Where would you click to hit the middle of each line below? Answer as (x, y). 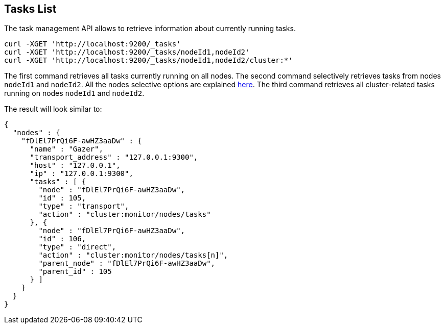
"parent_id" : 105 (75, 272)
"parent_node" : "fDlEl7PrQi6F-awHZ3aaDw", (127, 263)
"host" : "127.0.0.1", (75, 166)
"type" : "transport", (84, 206)
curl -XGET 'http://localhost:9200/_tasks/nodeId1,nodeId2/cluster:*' (148, 60)
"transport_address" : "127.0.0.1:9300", (114, 157)
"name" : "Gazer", (66, 149)
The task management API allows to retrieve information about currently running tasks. (150, 29)
